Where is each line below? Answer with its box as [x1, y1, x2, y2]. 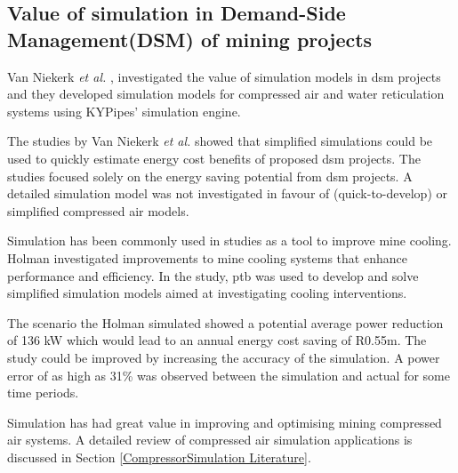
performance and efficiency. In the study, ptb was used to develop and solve [7, 266, 419, 285]
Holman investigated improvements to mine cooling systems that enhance [7, 248, 407, 267]
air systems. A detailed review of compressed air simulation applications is [7, 430, 413, 449]
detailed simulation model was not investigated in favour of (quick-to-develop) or [7, 184, 447, 203]
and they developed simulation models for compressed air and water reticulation [7, 84, 445, 103]
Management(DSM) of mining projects [7, 25, 373, 52]
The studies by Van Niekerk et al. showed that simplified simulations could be [7, 132, 433, 150]
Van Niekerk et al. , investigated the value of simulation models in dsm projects [7, 67, 441, 85]
